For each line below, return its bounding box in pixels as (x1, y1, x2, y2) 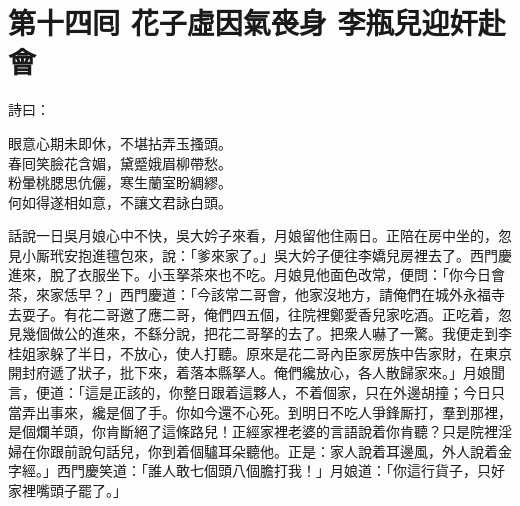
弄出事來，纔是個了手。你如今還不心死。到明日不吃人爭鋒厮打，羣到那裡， (21, 401, 512, 422)
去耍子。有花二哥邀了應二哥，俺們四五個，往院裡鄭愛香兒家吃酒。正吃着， (8, 303, 498, 324)
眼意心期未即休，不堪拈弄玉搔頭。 (8, 132, 232, 153)
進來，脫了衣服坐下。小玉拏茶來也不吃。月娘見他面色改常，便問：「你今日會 (8, 264, 505, 285)
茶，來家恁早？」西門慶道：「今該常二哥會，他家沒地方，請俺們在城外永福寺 (8, 284, 505, 305)
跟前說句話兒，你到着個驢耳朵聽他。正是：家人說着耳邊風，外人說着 (49, 440, 498, 461)
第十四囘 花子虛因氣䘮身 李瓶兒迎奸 (8, 2, 478, 43)
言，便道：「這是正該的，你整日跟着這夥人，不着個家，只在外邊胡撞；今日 (8, 382, 491, 403)
